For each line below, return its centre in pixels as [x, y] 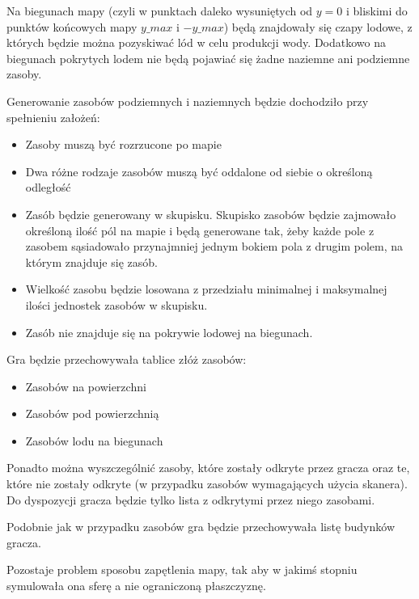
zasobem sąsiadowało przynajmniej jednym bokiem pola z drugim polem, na [214, 246]
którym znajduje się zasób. [91, 262]
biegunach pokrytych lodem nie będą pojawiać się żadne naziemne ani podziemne [208, 58]
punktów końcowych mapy [72, 26]
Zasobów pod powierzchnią [92, 413]
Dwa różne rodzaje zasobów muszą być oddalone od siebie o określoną [199, 171]
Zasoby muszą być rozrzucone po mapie [123, 144]
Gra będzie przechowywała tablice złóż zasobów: [127, 359]
